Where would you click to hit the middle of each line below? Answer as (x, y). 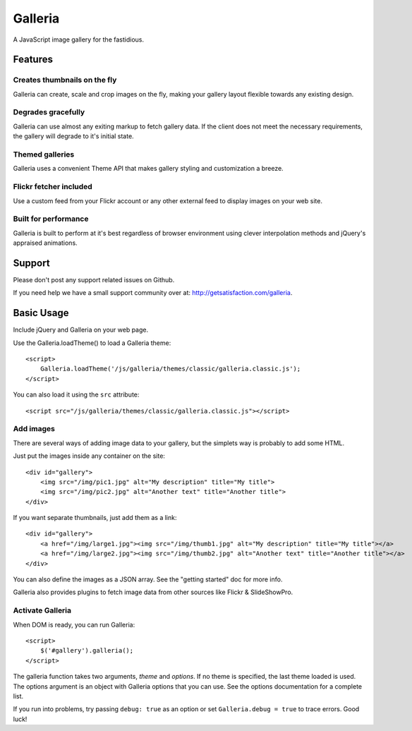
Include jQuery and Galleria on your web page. (80, 330)
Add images (34, 429)
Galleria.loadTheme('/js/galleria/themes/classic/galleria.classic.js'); (170, 369)
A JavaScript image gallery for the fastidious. (79, 40)
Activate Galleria (42, 610)
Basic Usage (41, 313)
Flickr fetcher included (53, 187)
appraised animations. (45, 243)
